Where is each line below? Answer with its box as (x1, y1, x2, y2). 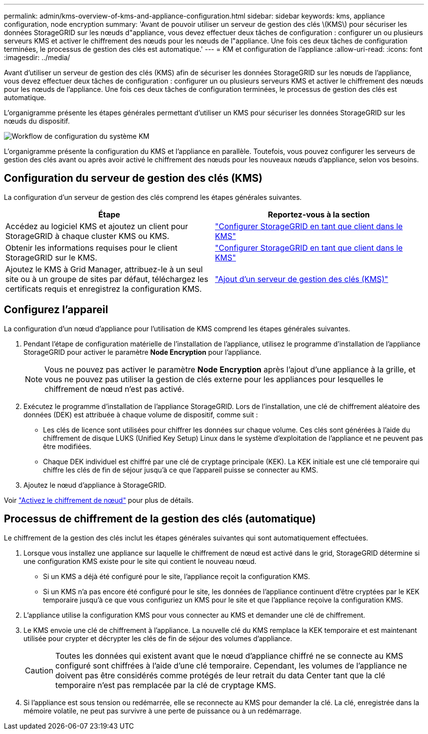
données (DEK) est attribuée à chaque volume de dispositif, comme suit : (23, 410, 258, 419)
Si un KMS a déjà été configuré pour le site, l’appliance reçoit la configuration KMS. (43, 572, 310, 581)
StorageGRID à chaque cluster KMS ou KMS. (5, 231, 170, 241)
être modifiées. (43, 442, 91, 451)
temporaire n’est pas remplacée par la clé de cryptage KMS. (55, 680, 276, 690)
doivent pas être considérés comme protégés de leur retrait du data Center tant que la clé (55, 670, 385, 680)
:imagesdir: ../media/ (4, 53, 70, 62)
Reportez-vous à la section (268, 209, 370, 219)
